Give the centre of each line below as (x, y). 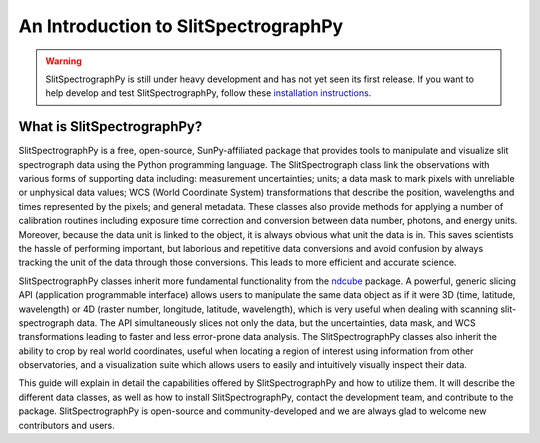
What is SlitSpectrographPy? (110, 126)
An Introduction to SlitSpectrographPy (181, 26)
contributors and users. (66, 425)
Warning (63, 61)
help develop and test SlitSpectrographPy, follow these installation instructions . (208, 93)
